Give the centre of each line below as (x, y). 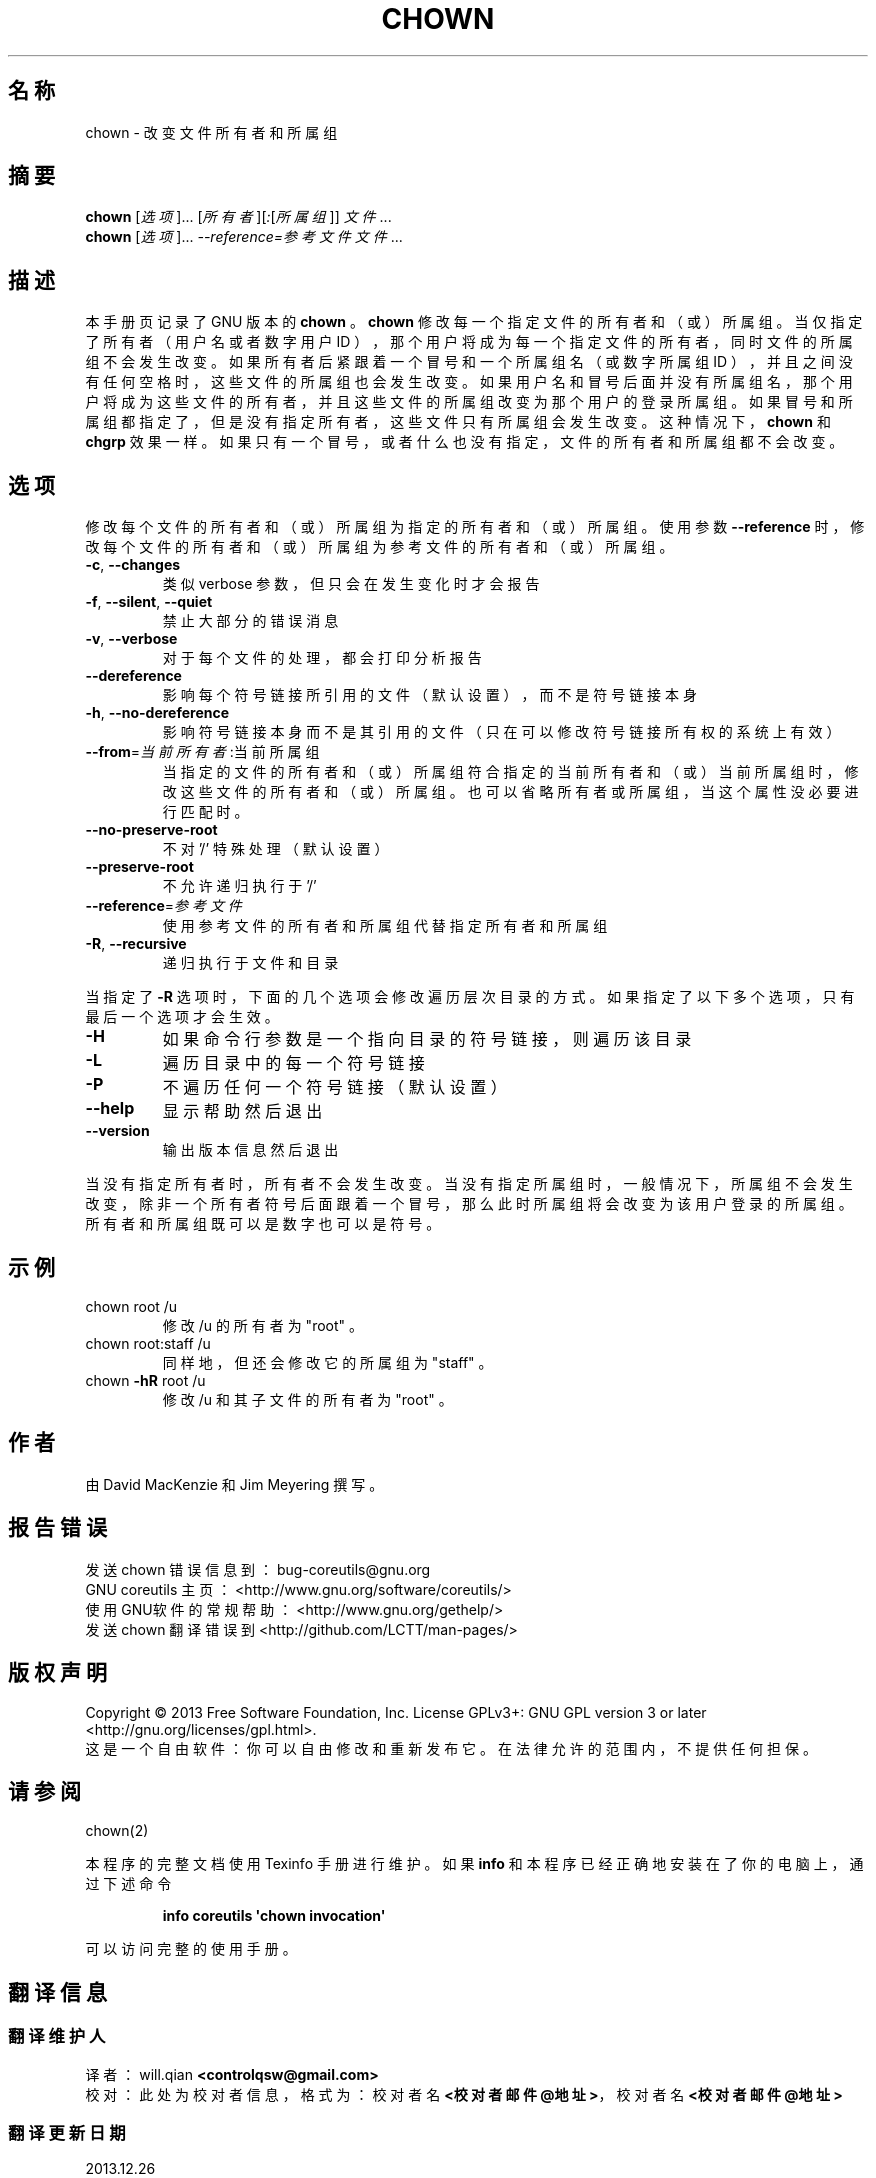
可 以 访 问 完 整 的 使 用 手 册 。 (191, 1949)
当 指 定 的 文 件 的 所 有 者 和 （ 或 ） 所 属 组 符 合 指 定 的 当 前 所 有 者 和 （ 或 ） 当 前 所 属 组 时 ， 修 (510, 772)
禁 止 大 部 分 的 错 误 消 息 (250, 621)
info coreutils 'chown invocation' (274, 1916)
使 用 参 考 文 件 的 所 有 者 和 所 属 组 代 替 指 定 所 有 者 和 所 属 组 (385, 926)
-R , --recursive (136, 944)
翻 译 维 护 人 (57, 2036)
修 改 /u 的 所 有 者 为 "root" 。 (263, 1325)
